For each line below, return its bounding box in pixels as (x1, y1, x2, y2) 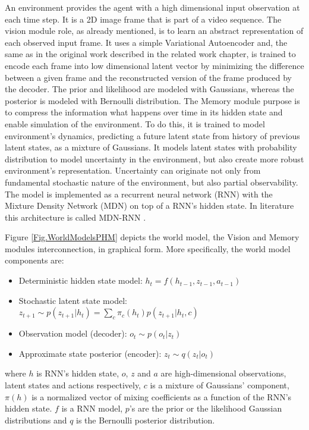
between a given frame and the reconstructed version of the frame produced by (5, 71, 292, 83)
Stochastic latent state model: (18, 294, 127, 306)
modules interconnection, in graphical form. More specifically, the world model (5, 242, 291, 255)
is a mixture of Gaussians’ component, (150, 379, 289, 391)
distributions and (5, 413, 67, 426)
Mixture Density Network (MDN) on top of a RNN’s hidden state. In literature (5, 199, 294, 212)
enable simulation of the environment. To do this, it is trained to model (5, 117, 265, 130)
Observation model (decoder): (18, 327, 127, 340)
